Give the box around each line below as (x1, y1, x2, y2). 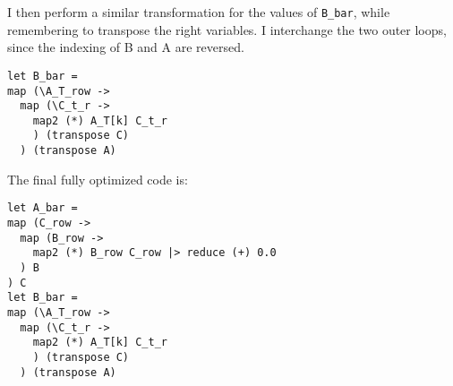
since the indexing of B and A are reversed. (7, 38, 244, 56)
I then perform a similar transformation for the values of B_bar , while (7, 3, 390, 21)
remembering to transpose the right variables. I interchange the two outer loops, (7, 20, 447, 39)
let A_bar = (7, 202, 78, 215)
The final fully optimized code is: (7, 169, 188, 188)
